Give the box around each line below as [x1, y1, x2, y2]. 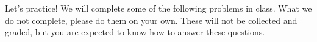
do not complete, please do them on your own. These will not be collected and [5, 13, 297, 26]
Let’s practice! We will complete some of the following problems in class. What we [5, 2, 312, 14]
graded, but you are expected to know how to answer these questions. [5, 26, 265, 38]
